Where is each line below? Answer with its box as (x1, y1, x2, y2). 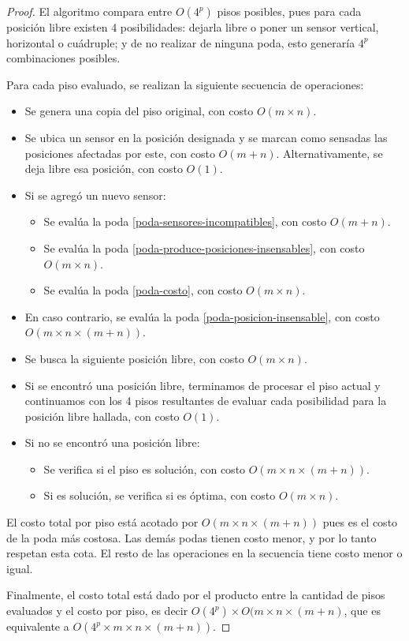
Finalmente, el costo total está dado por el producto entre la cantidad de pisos (6, 587, 385, 603)
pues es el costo (322, 514, 398, 530)
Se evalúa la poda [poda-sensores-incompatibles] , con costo (43, 213, 327, 230)
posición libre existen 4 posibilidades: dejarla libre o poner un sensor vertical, (6, 19, 379, 35)
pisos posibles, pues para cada (217, 3, 362, 19)
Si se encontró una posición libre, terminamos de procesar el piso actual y (24, 377, 381, 393)
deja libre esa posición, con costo (24, 160, 183, 177)
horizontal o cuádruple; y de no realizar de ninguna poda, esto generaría (6, 34, 355, 51)
